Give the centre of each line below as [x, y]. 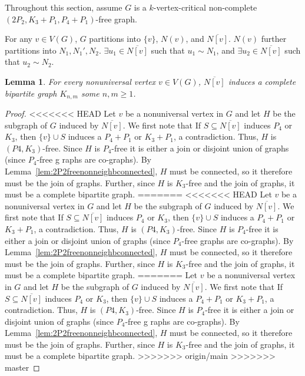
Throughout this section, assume [64, 7]
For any [19, 39]
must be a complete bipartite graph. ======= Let [101, 275]
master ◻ [22, 367]
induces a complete [262, 81]
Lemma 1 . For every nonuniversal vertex [80, 81]
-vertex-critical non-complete [205, 7]
